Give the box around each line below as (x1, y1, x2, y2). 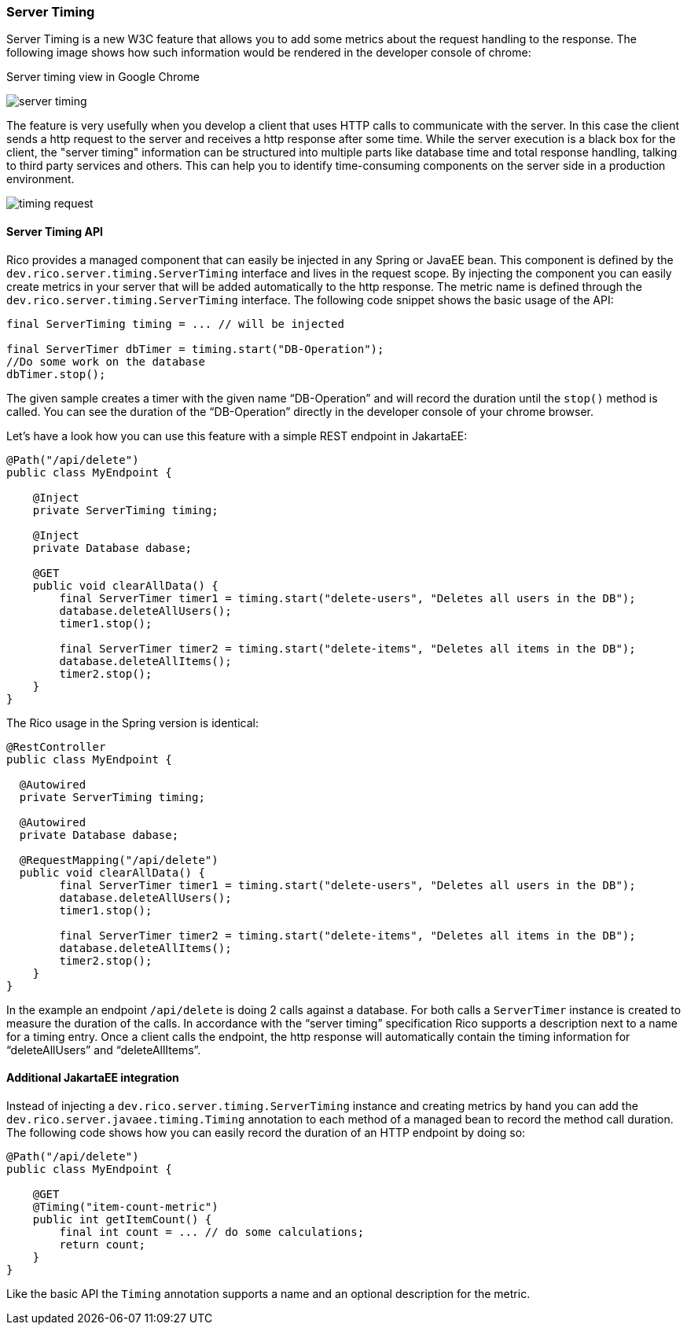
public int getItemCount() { (32, 1212, 212, 1226)
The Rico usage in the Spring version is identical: (6, 715, 259, 730)
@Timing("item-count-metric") (32, 1200, 219, 1213)
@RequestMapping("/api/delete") (19, 853, 219, 866)
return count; (59, 1237, 146, 1251)
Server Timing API (6, 224, 103, 238)
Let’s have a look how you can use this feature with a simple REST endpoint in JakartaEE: (6, 428, 468, 443)
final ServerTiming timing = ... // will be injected (6, 317, 344, 330)
